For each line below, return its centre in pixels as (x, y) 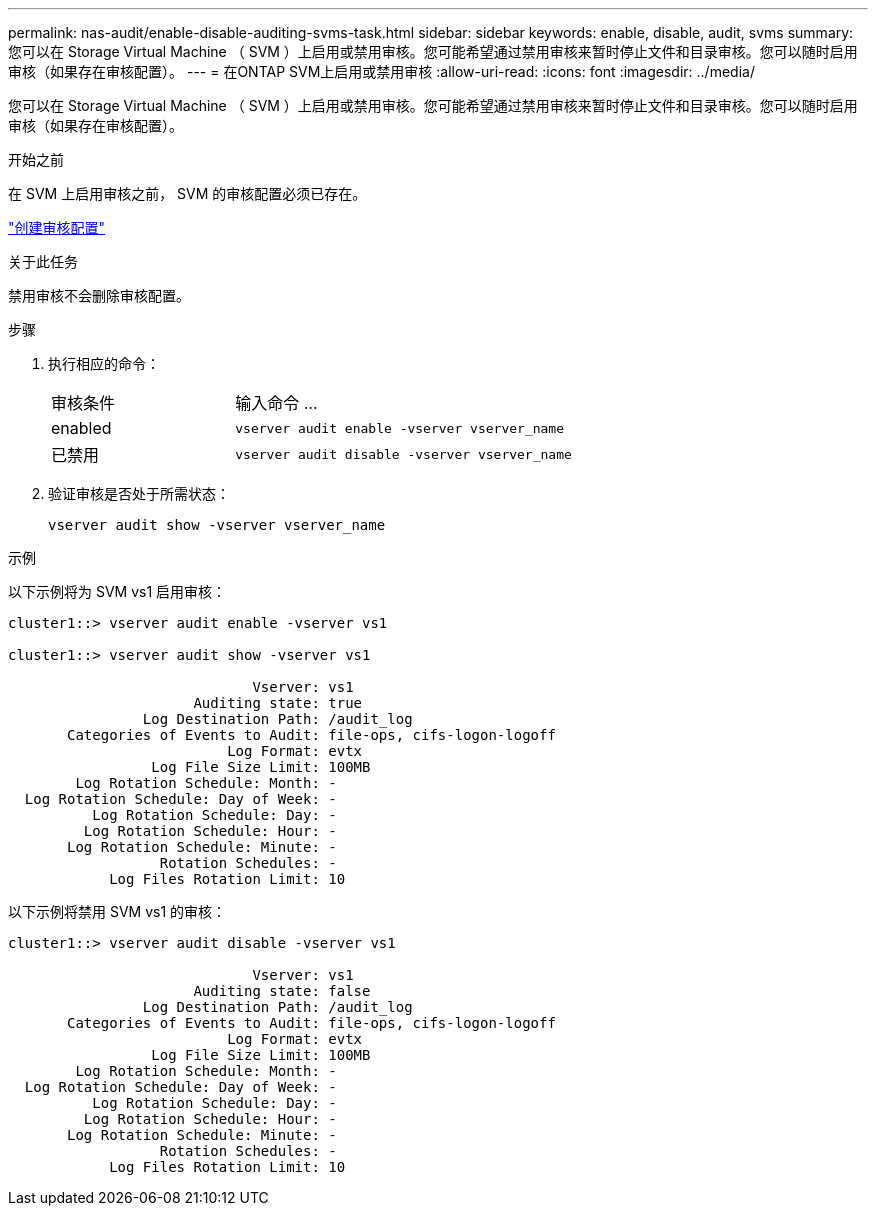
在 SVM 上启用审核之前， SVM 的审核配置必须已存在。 (187, 193)
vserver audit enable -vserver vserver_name (400, 428)
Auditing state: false (282, 991)
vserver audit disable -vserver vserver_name (403, 454)
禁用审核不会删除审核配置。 (99, 295)
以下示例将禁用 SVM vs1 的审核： (117, 911)
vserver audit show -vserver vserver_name (217, 525)
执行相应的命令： (104, 363)
